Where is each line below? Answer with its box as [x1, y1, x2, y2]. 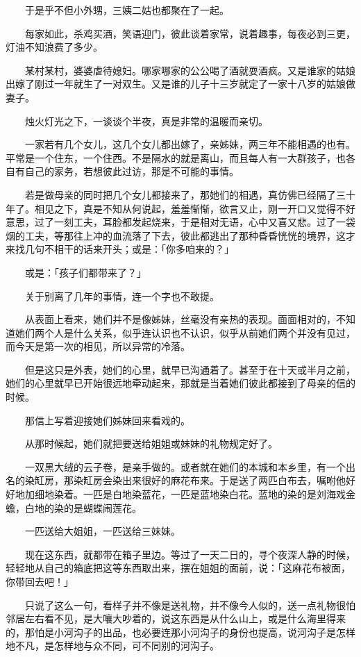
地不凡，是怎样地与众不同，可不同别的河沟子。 [6, 638, 219, 653]
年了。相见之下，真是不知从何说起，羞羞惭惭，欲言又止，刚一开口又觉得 [6, 201, 336, 215]
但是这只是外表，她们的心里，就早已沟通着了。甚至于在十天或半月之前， [24, 362, 355, 376]
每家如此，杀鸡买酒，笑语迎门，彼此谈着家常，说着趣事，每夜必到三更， [24, 26, 355, 40]
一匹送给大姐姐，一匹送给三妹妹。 [24, 524, 180, 538]
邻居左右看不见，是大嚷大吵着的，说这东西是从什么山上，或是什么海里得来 [6, 611, 346, 626]
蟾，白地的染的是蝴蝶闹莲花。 [6, 500, 142, 515]
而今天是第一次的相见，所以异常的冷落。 [6, 339, 190, 354]
